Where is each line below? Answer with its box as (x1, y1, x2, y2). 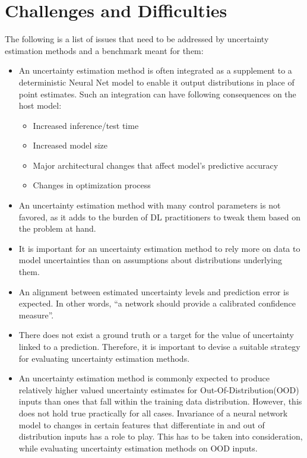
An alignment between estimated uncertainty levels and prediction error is (18, 285, 289, 298)
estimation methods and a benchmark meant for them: (5, 44, 204, 56)
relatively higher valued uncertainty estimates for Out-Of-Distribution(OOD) (18, 383, 299, 396)
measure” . (18, 308, 54, 321)
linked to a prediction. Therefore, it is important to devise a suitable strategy (18, 340, 300, 352)
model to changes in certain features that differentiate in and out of (18, 418, 265, 431)
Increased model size (33, 139, 107, 151)
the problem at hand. (18, 222, 96, 235)
